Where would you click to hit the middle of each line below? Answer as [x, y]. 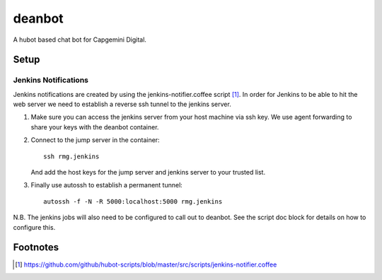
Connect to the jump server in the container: [95, 140]
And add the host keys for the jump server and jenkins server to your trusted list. [148, 173]
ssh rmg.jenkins [71, 156]
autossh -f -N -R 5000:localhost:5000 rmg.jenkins [133, 201]
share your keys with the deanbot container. [95, 127]
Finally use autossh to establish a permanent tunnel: [107, 185]
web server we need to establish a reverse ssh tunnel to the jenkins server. [122, 104]
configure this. [34, 227]
